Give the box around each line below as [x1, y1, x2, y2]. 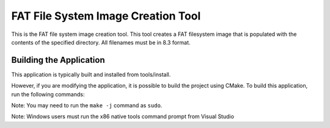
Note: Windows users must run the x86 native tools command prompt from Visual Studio [11, 113, 235, 120]
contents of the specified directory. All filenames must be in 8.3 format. [11, 38, 191, 46]
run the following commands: [11, 90, 85, 98]
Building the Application [11, 55, 105, 65]
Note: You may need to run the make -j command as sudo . [11, 102, 163, 109]
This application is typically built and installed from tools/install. [11, 71, 171, 78]
